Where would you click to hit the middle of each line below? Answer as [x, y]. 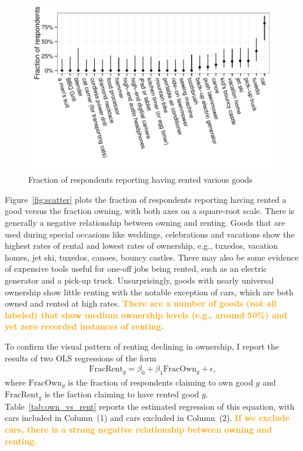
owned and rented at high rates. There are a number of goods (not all [141, 303]
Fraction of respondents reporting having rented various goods [141, 180]
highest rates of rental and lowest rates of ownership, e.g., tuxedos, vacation [141, 246]
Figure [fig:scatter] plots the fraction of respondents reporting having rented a [146, 199]
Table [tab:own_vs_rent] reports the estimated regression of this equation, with [150, 406]
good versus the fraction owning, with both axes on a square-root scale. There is [150, 211]
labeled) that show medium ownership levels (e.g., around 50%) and [146, 315]
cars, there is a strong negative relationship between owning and [139, 429]
